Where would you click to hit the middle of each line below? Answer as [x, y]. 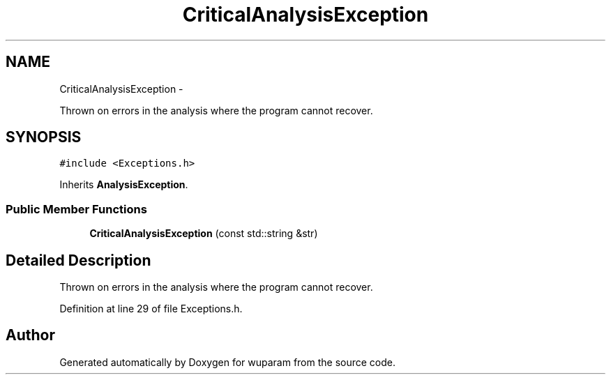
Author [30, 335]
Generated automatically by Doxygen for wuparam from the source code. [228, 362]
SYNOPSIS [44, 137]
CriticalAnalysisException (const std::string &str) [204, 234]
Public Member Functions [76, 209]
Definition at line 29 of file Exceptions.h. [151, 309]
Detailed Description [78, 260]
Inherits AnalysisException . [124, 185]
